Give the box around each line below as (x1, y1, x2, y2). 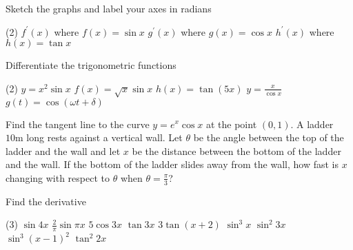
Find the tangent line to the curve (6, 116, 150, 131)
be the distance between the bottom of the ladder (132, 143, 341, 158)
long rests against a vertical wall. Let (26, 130, 183, 145)
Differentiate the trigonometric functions (6, 58, 176, 72)
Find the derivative (6, 194, 86, 208)
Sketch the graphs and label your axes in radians (6, 1, 212, 15)
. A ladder (290, 116, 334, 131)
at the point (205, 116, 257, 131)
